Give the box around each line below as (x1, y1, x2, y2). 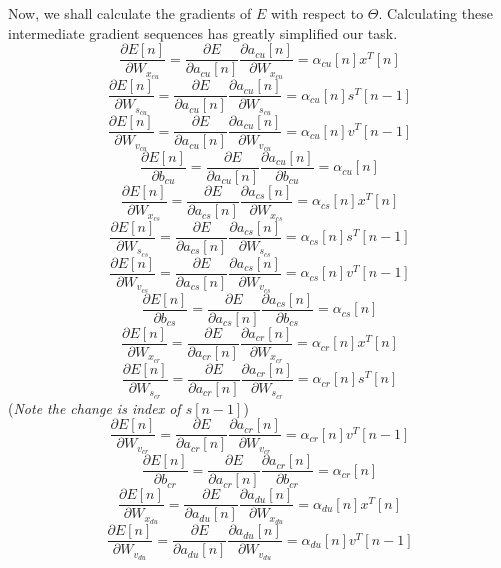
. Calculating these (378, 3, 493, 23)
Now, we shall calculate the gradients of (8, 3, 252, 23)
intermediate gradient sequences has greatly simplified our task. (8, 22, 398, 43)
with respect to (270, 3, 364, 23)
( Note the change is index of (8, 397, 181, 418)
